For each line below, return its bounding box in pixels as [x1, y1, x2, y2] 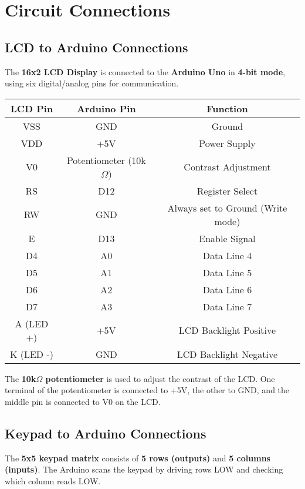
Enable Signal [199, 231, 256, 245]
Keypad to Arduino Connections [5, 424, 206, 442]
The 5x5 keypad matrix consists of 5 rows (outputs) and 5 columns [5, 451, 270, 464]
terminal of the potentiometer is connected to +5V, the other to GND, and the [5, 384, 290, 396]
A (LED [15, 316, 49, 330]
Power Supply [199, 136, 256, 150]
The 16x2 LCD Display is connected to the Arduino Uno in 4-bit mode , [5, 65, 286, 78]
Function [206, 101, 248, 115]
